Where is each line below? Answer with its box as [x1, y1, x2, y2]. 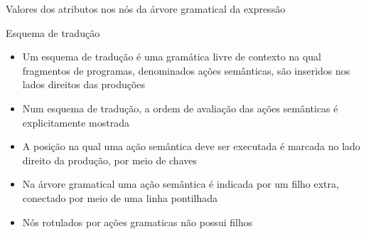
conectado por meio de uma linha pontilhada [22, 190, 218, 205]
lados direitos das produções [22, 77, 146, 92]
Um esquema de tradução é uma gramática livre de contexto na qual [22, 49, 321, 64]
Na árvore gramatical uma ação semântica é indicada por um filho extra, [22, 176, 339, 191]
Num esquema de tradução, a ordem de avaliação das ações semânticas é [22, 100, 338, 115]
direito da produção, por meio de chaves [22, 152, 197, 167]
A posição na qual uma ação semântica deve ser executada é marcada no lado [22, 139, 360, 154]
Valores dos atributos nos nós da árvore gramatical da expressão [6, 1, 286, 16]
